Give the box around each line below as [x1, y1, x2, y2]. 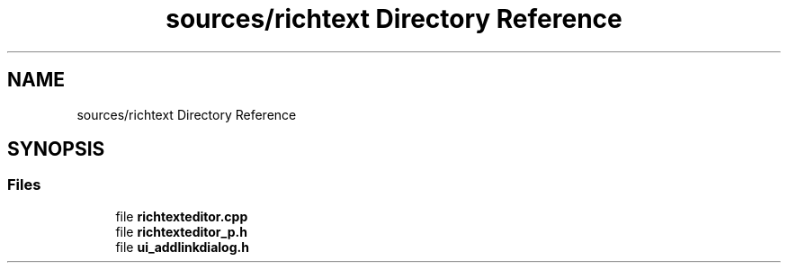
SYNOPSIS [7, 138, 105, 161]
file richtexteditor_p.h [115, 223, 247, 239]
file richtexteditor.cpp [115, 208, 248, 224]
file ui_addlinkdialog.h [115, 238, 249, 255]
